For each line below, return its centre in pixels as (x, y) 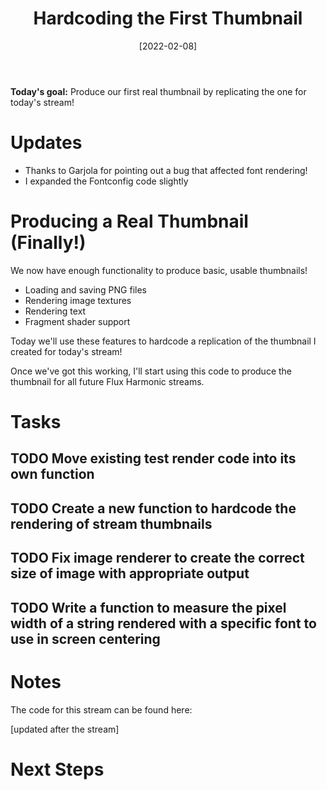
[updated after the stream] (65, 729)
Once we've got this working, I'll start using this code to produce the (151, 371)
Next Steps (57, 769)
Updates (46, 143)
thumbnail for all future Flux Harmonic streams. (107, 381)
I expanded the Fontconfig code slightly (106, 181)
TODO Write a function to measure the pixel (148, 607)
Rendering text (55, 311)
